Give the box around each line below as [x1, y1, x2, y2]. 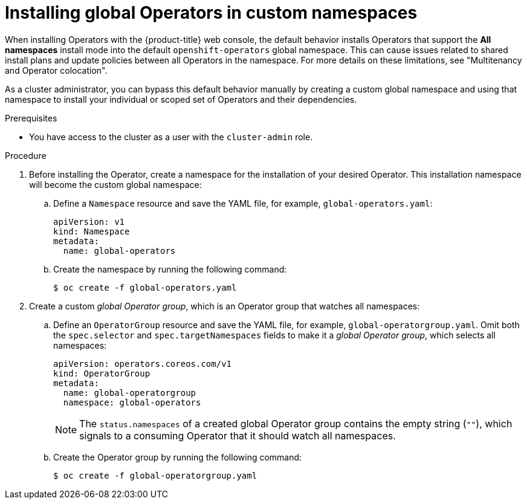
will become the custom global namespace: [29, 179, 202, 190]
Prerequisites [5, 112, 57, 123]
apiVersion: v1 [53, 216, 125, 227]
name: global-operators [63, 245, 176, 256]
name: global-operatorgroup [63, 387, 196, 398]
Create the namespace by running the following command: [53, 263, 287, 274]
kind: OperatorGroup [53, 368, 150, 378]
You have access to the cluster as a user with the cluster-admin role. [29, 131, 313, 142]
